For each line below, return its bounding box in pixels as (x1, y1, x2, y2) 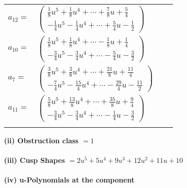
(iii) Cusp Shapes (4, 155, 65, 165)
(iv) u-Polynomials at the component (4, 174, 135, 185)
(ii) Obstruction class (4, 135, 79, 145)
